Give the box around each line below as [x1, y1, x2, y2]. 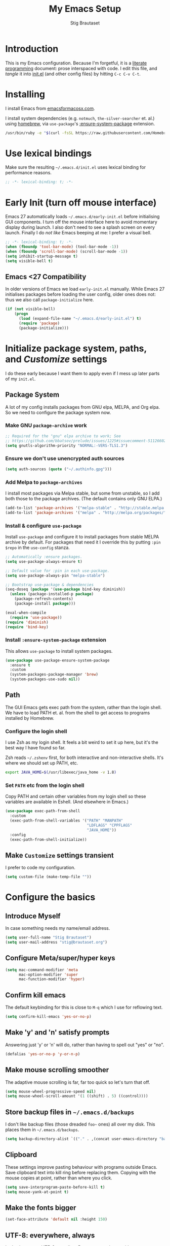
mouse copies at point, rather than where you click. [5, 1175, 112, 1181]
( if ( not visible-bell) [5, 307, 56, 312]
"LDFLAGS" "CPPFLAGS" [87, 823, 133, 828]
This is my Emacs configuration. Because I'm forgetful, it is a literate [5, 59, 147, 66]
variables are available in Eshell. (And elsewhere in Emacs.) [5, 799, 129, 805]
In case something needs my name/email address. [5, 925, 110, 931]
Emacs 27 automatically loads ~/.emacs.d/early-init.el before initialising [5, 214, 160, 220]
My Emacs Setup [49, 3, 121, 15]
